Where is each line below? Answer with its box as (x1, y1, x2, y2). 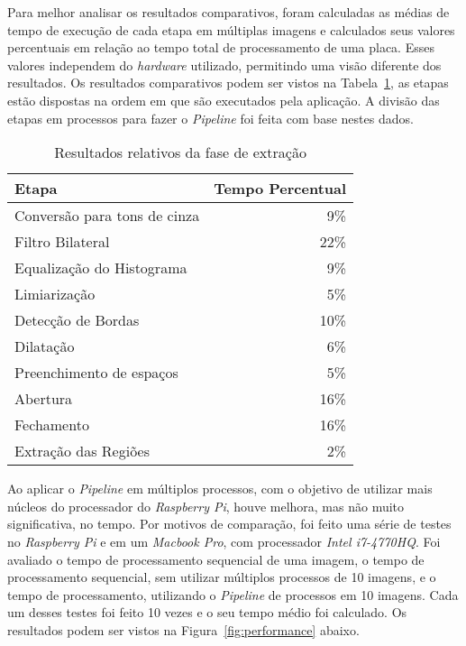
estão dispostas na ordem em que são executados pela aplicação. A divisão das (7, 90, 440, 109)
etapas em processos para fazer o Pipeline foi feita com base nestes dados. (7, 108, 414, 127)
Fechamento (14, 414, 89, 436)
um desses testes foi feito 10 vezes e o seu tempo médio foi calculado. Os (7, 603, 407, 622)
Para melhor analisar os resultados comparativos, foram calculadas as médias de (7, 3, 450, 21)
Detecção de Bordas (14, 309, 140, 331)
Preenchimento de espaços (14, 362, 178, 383)
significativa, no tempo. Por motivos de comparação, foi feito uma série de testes (7, 514, 452, 533)
